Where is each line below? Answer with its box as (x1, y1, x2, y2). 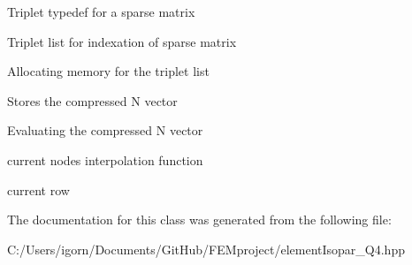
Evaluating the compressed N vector (7, 121, 203, 140)
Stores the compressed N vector (7, 91, 178, 110)
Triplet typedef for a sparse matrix (7, 3, 195, 20)
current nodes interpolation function (7, 150, 203, 169)
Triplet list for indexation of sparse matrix (7, 32, 237, 50)
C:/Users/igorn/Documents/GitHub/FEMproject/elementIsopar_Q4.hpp (7, 239, 405, 258)
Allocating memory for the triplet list (7, 62, 210, 80)
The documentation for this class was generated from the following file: (7, 210, 392, 229)
